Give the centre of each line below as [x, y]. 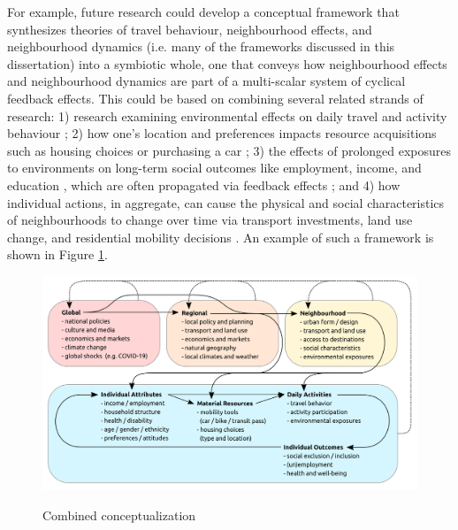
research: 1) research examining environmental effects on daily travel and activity [227, 115]
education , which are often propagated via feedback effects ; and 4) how [204, 184]
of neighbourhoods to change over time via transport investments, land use [210, 220]
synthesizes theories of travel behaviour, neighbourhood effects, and [190, 29]
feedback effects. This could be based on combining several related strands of [215, 98]
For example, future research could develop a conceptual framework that [203, 12]
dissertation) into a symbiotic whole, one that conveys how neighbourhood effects [227, 63]
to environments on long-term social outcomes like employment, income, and [214, 168]
